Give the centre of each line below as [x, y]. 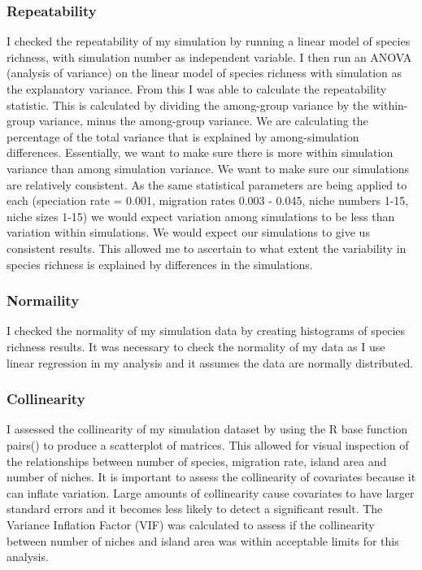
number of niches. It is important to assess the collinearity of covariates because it [211, 477]
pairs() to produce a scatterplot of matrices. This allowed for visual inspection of [208, 444]
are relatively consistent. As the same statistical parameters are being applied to [207, 184]
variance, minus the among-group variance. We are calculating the [203, 121]
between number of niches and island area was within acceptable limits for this [203, 540]
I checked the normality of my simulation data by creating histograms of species [206, 331]
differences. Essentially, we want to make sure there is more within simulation [200, 152]
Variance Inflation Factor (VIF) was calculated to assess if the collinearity [191, 524]
